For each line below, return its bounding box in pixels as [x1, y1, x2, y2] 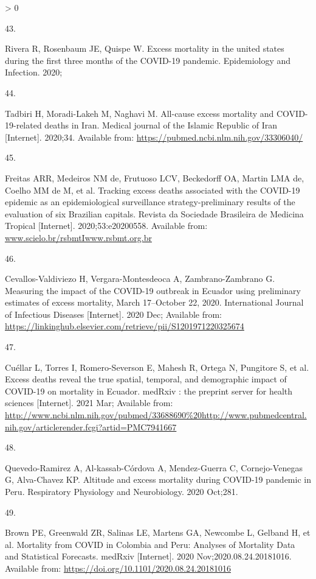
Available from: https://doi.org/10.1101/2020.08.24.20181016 [5, 561, 231, 574]
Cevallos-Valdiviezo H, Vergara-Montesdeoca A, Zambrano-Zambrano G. [5, 272, 275, 285]
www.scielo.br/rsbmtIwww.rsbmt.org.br [5, 231, 152, 244]
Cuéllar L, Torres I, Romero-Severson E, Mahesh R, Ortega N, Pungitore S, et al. [5, 360, 309, 373]
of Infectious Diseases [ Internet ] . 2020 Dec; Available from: [5, 307, 222, 320]
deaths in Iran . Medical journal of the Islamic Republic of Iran [44, 119, 278, 132]
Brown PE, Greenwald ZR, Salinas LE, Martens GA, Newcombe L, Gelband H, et [5, 526, 311, 539]
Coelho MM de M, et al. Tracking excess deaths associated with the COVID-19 [5, 183, 300, 196]
